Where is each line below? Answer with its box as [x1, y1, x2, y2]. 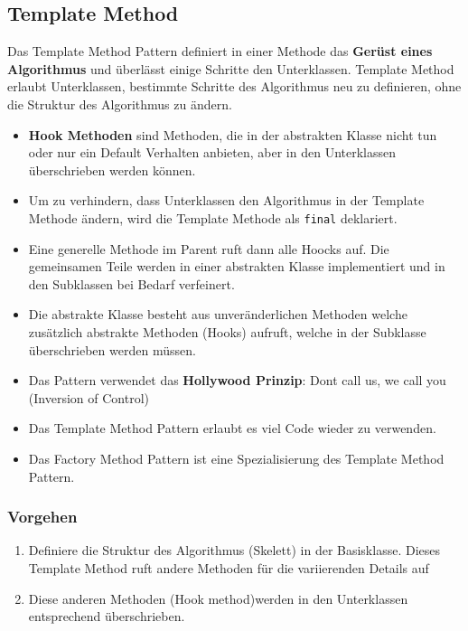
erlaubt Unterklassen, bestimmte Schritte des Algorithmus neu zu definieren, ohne [7, 77, 462, 96]
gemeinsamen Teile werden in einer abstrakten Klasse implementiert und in [28, 257, 445, 276]
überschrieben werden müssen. [28, 340, 196, 359]
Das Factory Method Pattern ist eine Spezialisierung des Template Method [28, 448, 445, 467]
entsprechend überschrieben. [28, 607, 185, 626]
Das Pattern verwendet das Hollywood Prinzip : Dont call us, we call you [28, 371, 446, 390]
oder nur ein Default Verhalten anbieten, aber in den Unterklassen [28, 143, 396, 162]
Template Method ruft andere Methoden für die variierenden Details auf [28, 558, 429, 577]
